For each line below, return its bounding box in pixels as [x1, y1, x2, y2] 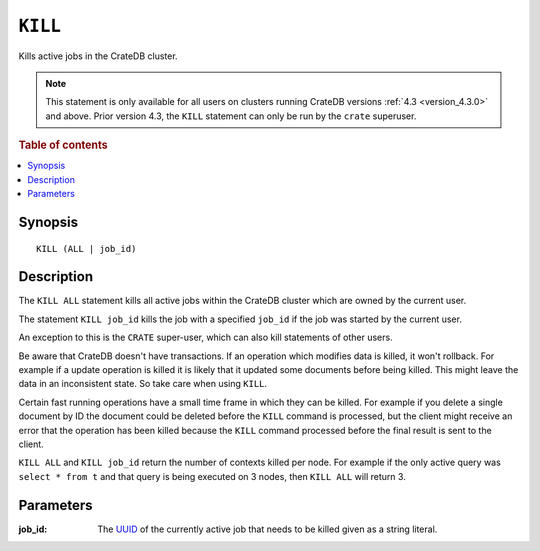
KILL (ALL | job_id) [36, 243, 137, 254]
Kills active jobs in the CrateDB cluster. [18, 50, 179, 62]
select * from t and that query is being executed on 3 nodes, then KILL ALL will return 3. [18, 470, 407, 482]
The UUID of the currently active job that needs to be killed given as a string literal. [97, 523, 438, 535]
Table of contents [18, 138, 109, 152]
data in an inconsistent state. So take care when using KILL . [18, 378, 268, 390]
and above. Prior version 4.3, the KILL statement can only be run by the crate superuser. [45, 110, 417, 122]
